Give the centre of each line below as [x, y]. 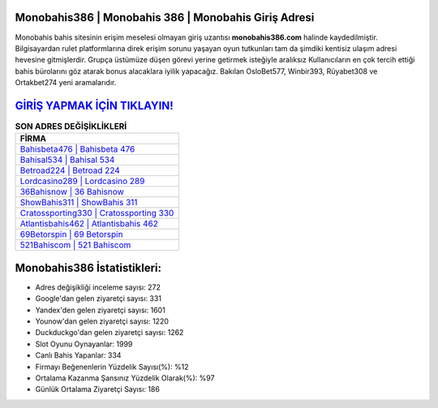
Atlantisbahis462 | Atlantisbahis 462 [89, 224]
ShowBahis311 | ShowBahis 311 [79, 203]
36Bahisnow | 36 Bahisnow [72, 192]
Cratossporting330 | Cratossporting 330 [97, 213]
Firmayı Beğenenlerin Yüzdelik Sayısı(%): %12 [112, 367]
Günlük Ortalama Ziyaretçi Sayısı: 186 [97, 389]
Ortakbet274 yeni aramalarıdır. [66, 83]
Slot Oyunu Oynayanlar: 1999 [84, 344]
